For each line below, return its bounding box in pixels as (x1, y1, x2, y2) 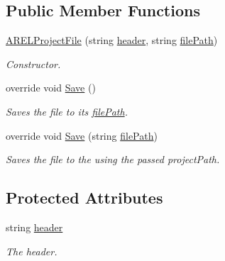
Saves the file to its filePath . (6, 104, 128, 118)
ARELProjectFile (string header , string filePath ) (6, 33, 218, 48)
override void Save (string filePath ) (6, 128, 158, 143)
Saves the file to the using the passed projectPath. (6, 152, 220, 167)
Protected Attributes (6, 187, 163, 209)
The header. (6, 243, 57, 258)
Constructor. (6, 56, 61, 71)
